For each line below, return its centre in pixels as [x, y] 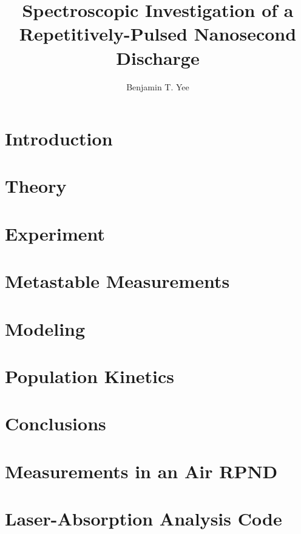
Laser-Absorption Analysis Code [144, 519]
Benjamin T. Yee [158, 86]
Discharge [158, 57]
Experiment [55, 233]
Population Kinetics [90, 375]
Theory [36, 186]
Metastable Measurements [117, 281]
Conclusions [56, 423]
